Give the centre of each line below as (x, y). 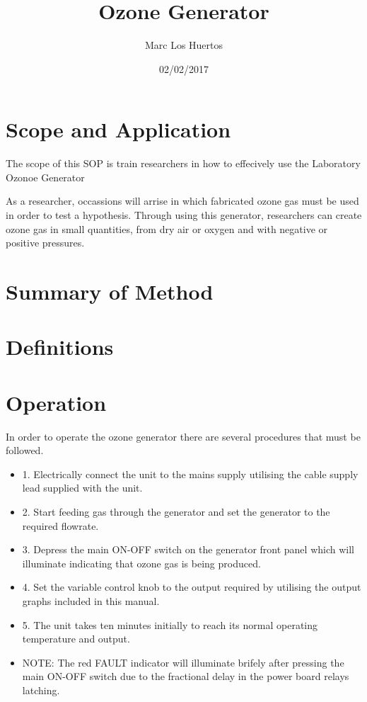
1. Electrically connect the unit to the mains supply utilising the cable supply (190, 474)
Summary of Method (110, 291)
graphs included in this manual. (91, 601)
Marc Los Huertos (184, 45)
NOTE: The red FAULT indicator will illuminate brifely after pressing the (183, 662)
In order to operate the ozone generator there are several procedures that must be (183, 436)
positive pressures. (45, 243)
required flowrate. (60, 525)
